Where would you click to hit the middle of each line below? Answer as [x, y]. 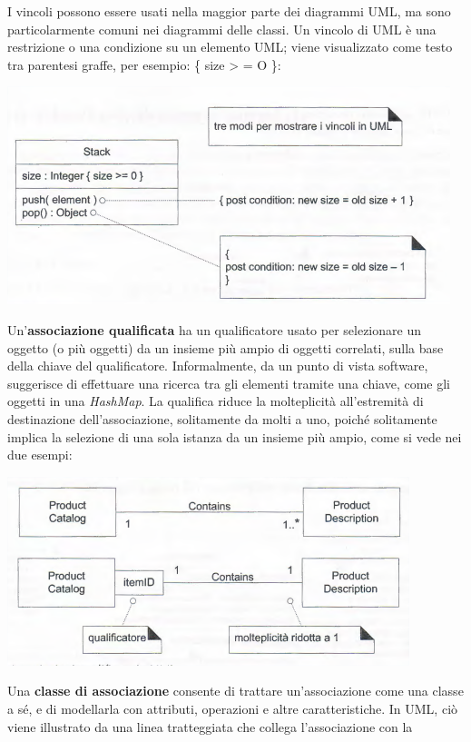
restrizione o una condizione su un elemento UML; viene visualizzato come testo [230, 47]
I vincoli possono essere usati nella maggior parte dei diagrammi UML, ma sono [229, 11]
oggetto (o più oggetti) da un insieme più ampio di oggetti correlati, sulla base [226, 347]
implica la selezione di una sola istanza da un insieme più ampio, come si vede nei [235, 436]
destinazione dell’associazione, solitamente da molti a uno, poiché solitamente [222, 418]
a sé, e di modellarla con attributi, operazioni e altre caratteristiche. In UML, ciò [233, 708]
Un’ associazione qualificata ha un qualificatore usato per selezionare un [214, 329]
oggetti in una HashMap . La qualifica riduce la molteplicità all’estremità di [216, 401]
